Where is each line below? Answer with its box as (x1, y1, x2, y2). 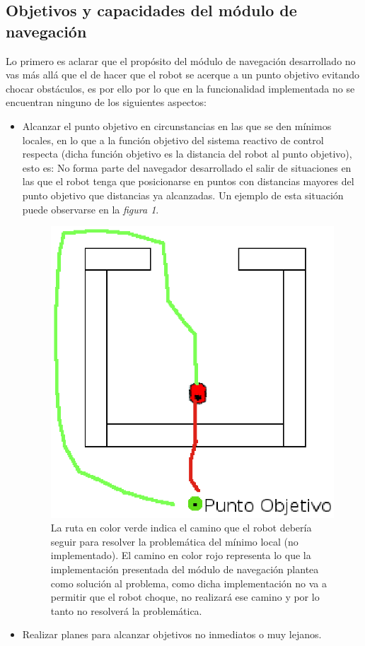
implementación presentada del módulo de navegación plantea (50, 561, 319, 576)
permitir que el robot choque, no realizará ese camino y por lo (50, 589, 320, 604)
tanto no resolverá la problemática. (50, 603, 202, 618)
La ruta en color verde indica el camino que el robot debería (50, 520, 312, 535)
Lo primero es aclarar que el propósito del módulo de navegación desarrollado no (6, 53, 356, 68)
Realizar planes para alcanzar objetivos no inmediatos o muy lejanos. (22, 627, 322, 642)
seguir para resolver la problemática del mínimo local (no (50, 534, 299, 548)
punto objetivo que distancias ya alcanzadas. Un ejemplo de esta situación (22, 187, 344, 202)
